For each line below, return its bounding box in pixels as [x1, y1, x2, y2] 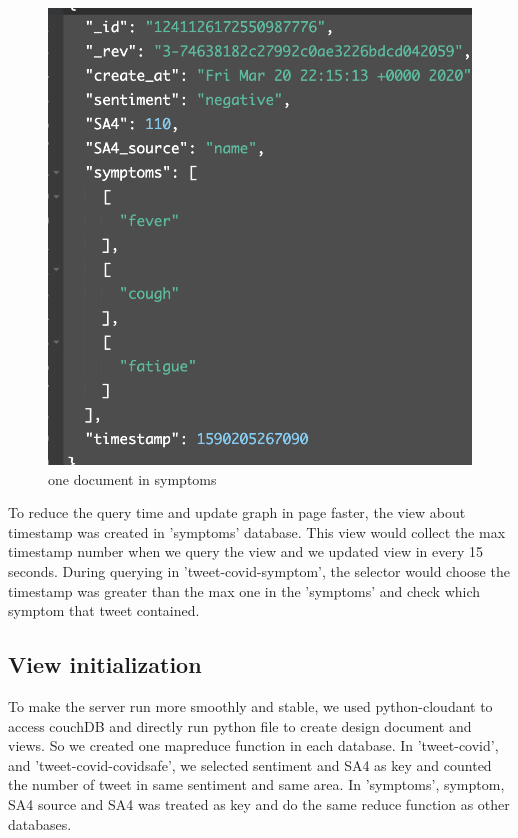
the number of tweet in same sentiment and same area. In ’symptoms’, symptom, [8, 774, 505, 795]
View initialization [8, 649, 202, 680]
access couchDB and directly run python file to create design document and [8, 715, 472, 736]
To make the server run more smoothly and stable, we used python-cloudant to [8, 695, 493, 716]
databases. [8, 813, 72, 834]
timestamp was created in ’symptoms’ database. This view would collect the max [8, 521, 506, 542]
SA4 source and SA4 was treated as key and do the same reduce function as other [8, 793, 510, 814]
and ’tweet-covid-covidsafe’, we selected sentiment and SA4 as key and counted [8, 754, 492, 775]
